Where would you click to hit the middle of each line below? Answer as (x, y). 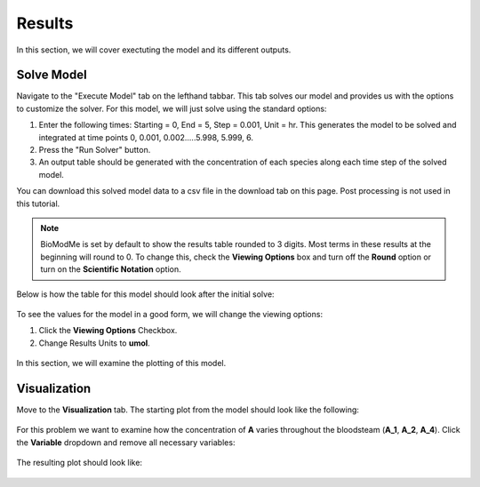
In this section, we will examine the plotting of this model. (121, 363)
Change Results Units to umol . (94, 343)
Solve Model (52, 75)
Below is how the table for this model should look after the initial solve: (145, 294)
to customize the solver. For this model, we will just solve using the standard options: (172, 108)
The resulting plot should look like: (79, 463)
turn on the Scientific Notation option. (111, 269)
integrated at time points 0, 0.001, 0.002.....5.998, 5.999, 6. (146, 137)
